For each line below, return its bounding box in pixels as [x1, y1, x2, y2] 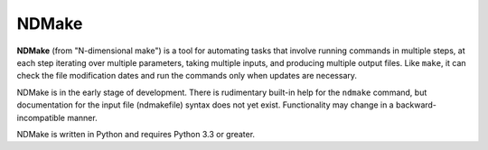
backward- [395, 99, 437, 110]
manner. [66, 112, 99, 123]
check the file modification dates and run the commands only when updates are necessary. [16, 70, 357, 81]
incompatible [16, 112, 65, 123]
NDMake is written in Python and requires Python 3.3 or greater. [16, 128, 256, 139]
